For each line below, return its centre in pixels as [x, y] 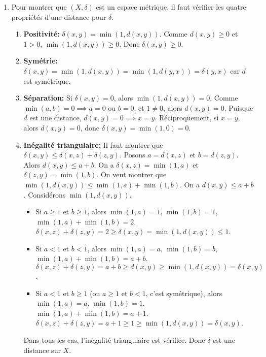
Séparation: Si [48, 98]
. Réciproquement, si [187, 118]
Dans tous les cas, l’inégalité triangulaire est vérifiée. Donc [114, 340]
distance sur [42, 350]
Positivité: [42, 34]
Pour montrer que [39, 7]
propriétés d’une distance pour [59, 17]
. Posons [132, 155]
